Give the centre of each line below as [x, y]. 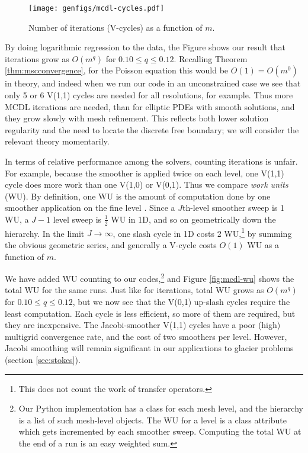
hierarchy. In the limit [45, 233]
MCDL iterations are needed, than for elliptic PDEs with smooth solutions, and [150, 106]
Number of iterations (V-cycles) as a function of [115, 27]
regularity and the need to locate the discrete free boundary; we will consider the [152, 129]
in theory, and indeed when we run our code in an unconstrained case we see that [153, 83]
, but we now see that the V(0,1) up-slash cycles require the [181, 302]
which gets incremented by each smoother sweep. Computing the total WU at [160, 431]
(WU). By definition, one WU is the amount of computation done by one [138, 196]
